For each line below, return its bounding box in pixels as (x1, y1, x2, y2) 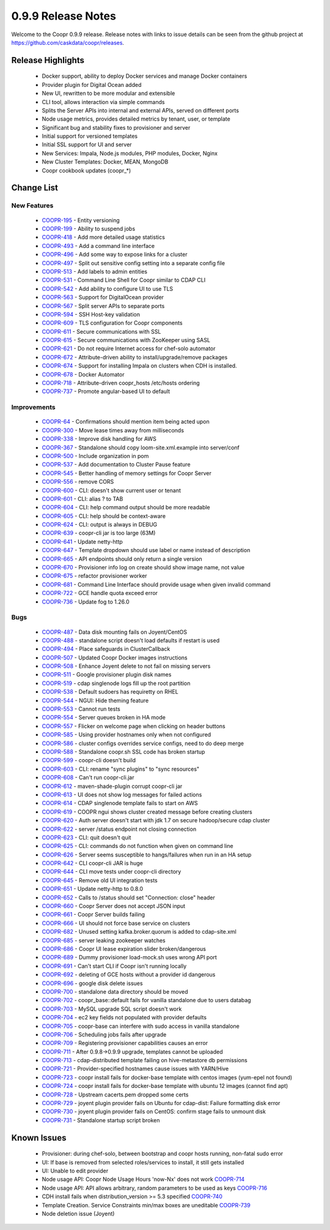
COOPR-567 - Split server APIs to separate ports (42, 302, 165, 309)
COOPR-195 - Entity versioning (42, 216, 120, 223)
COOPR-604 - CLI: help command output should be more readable (42, 504, 210, 511)
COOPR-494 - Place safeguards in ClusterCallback (42, 645, 170, 653)
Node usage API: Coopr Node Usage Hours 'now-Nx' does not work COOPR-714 (42, 1176, 245, 1183)
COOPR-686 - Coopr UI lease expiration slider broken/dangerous (42, 945, 207, 952)
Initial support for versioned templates (42, 132, 138, 140)
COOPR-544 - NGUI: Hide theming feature (42, 697, 149, 704)
